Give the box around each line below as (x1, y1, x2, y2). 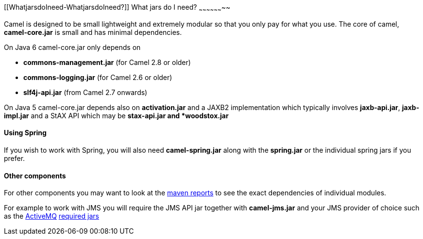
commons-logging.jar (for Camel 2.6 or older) (23, 73, 172, 81)
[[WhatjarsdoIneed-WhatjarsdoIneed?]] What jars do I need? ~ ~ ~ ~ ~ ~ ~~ (4, 3, 231, 13)
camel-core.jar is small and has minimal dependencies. (4, 28, 182, 36)
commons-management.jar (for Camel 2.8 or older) (23, 58, 191, 66)
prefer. (4, 154, 25, 163)
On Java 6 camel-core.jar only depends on (4, 43, 141, 51)
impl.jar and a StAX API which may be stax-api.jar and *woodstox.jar (4, 111, 229, 120)
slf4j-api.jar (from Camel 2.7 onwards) (23, 88, 148, 96)
